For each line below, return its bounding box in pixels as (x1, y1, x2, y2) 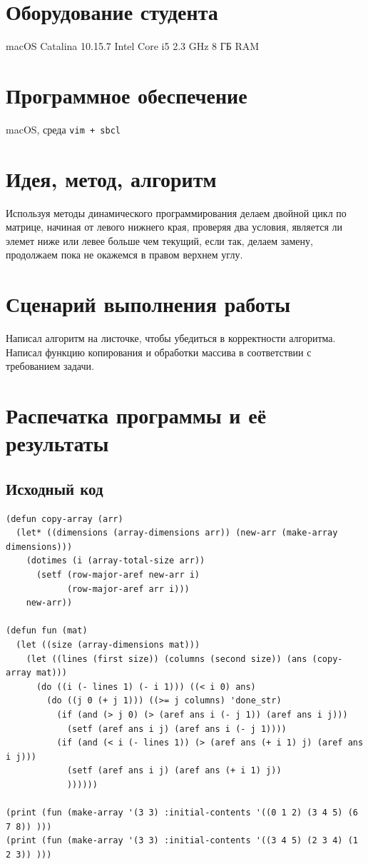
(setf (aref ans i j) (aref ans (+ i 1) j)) (66, 765, 282, 776)
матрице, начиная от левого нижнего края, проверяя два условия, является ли (6, 219, 343, 234)
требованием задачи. (6, 358, 94, 373)
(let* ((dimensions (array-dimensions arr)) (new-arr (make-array (16, 528, 338, 538)
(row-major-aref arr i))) (66, 583, 190, 594)
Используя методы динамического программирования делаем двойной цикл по (6, 205, 347, 220)
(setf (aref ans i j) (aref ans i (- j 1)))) (66, 723, 287, 734)
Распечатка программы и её (6, 401, 267, 430)
